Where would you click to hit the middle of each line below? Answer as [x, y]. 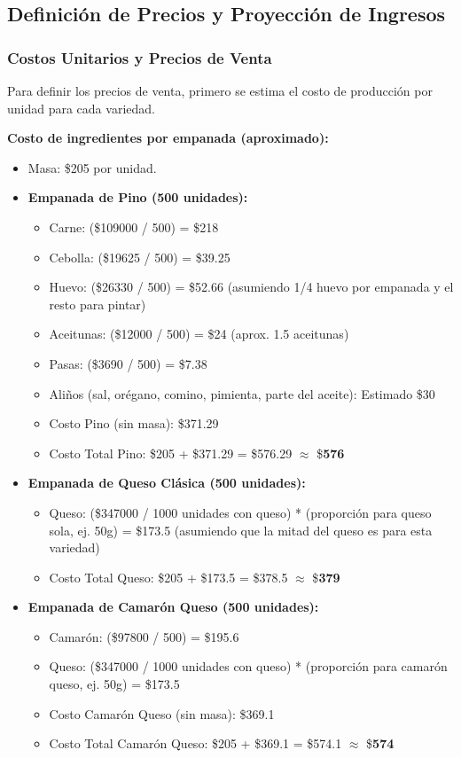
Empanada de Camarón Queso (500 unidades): [173, 607]
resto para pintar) [98, 304]
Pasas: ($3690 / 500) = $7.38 [128, 363]
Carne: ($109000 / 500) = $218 [134, 227]
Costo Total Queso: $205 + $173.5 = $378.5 [168, 577]
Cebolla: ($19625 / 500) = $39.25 [140, 257]
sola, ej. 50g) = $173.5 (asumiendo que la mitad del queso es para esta [241, 530]
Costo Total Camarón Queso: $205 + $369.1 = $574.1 [195, 743]
